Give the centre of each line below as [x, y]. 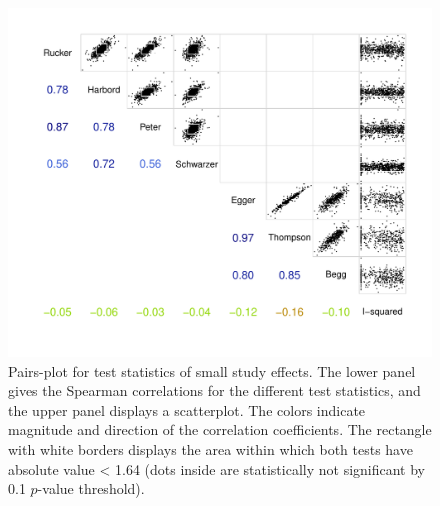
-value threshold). [91, 488]
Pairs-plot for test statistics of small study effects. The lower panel [212, 370]
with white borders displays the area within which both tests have [210, 449]
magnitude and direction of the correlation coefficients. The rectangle [220, 429]
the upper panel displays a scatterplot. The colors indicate [187, 409]
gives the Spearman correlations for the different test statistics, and [214, 390]
